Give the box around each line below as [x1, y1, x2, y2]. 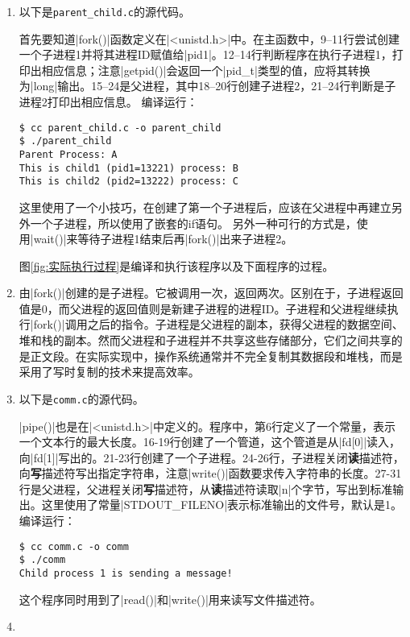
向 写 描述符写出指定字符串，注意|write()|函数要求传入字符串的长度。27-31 [19, 465, 402, 482]
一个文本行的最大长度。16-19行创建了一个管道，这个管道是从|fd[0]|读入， [19, 433, 401, 450]
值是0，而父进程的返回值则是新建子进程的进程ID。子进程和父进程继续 [19, 300, 387, 316]
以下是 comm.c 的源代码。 [19, 390, 144, 407]
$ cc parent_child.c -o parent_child [19, 122, 222, 134]
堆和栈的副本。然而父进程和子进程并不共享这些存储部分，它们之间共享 [19, 332, 391, 349]
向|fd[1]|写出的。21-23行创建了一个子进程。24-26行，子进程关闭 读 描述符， [19, 449, 404, 465]
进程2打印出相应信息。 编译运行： [19, 93, 198, 110]
